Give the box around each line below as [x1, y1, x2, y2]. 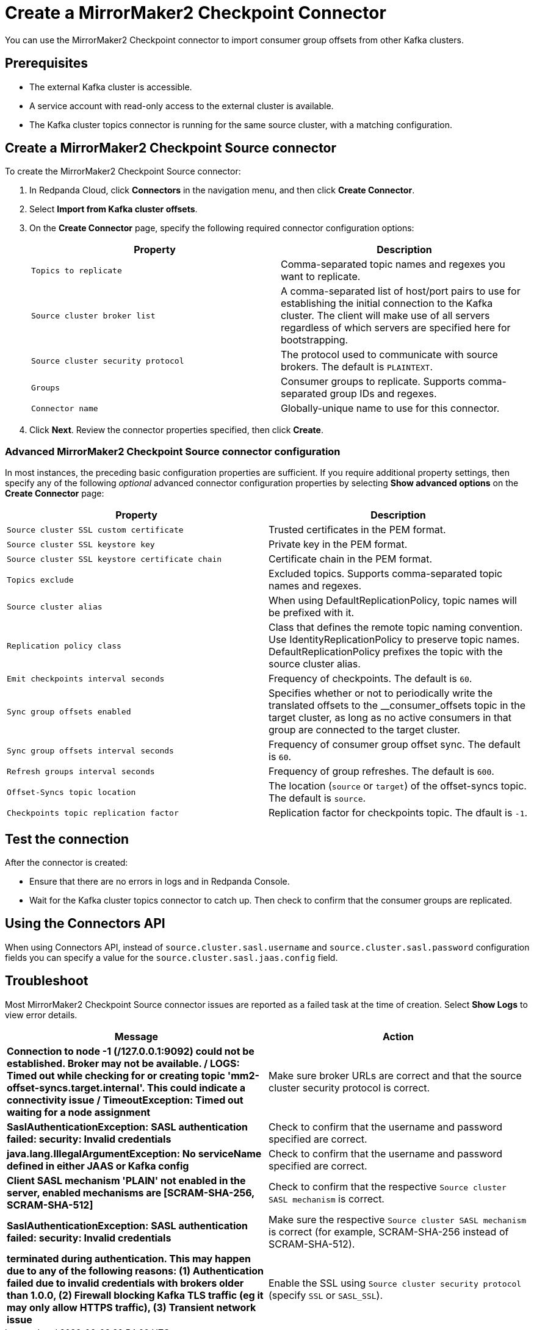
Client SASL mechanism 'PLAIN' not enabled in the [7, 1174, 246, 1187]
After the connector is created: [5, 857, 128, 868]
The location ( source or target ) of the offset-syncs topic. [269, 780, 527, 793]
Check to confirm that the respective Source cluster [269, 1180, 507, 1193]
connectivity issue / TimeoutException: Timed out [7, 1093, 244, 1106]
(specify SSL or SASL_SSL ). [269, 1289, 383, 1301]
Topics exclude [7, 575, 74, 584]
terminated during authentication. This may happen [7, 1252, 251, 1265]
